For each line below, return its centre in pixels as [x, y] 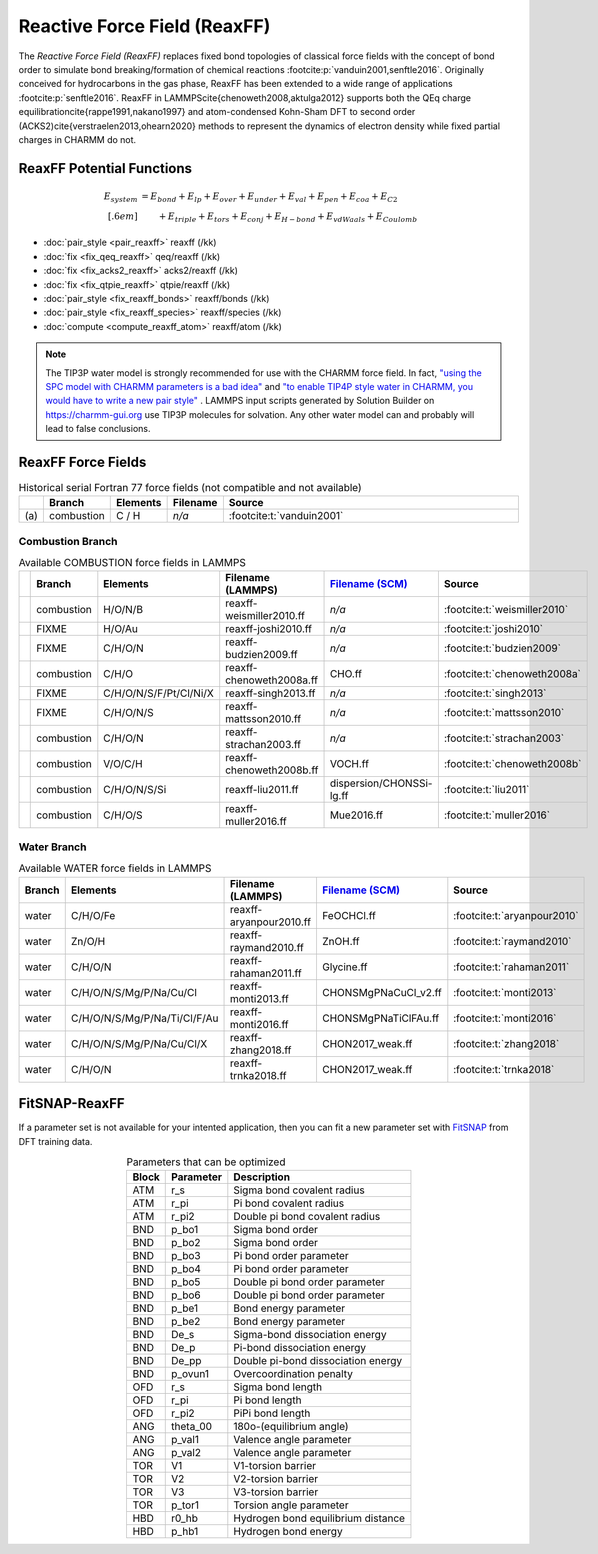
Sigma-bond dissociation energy [310, 1335]
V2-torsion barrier [276, 1479]
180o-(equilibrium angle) [291, 1427]
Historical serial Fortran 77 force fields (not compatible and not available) [190, 488]
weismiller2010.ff [265, 616]
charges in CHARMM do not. [77, 139]
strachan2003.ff [263, 745]
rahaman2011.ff [265, 973]
